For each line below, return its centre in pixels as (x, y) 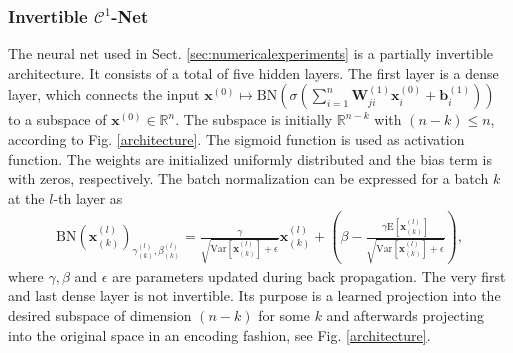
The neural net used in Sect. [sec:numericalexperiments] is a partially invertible (251, 53)
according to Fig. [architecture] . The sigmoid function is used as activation (236, 139)
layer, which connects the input (104, 94)
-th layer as (88, 197)
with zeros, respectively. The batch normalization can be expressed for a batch (248, 178)
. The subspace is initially (254, 119)
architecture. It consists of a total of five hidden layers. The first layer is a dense (253, 72)
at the (26, 197)
